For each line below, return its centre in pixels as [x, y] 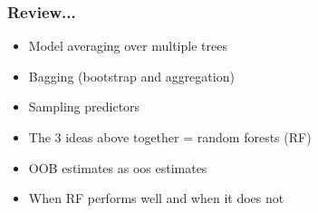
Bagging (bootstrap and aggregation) [131, 76]
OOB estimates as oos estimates [118, 167]
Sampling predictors [84, 106]
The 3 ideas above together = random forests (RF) [170, 137]
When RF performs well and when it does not [156, 198]
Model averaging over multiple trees [128, 46]
